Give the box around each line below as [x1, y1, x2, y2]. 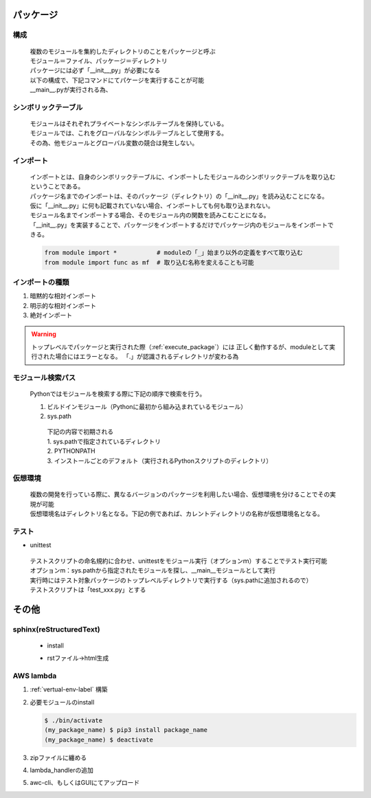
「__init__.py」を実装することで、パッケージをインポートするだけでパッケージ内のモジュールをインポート [30, 221, 328, 229]
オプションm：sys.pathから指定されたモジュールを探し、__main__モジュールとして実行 [30, 566, 276, 575]
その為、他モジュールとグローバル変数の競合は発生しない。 [30, 138, 199, 147]
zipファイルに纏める [30, 753, 87, 762]
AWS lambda [12, 671, 57, 680]
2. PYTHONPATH [47, 447, 95, 455]
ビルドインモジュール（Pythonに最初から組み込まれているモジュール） [47, 402, 247, 410]
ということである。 [30, 182, 85, 190]
